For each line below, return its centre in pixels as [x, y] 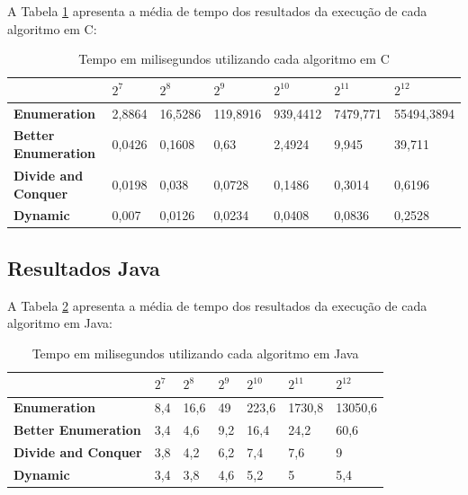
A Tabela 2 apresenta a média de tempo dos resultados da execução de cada [217, 305]
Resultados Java [84, 267]
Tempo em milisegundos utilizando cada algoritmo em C [234, 59]
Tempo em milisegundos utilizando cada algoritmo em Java [195, 353]
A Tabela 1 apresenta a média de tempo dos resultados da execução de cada [217, 11]
